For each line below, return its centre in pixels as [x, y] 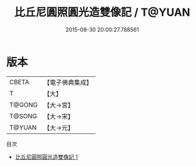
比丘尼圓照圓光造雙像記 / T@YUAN [102, 12]
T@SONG [23, 116]
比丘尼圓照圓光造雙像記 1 [46, 157]
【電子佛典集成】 [68, 82]
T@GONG [23, 105]
